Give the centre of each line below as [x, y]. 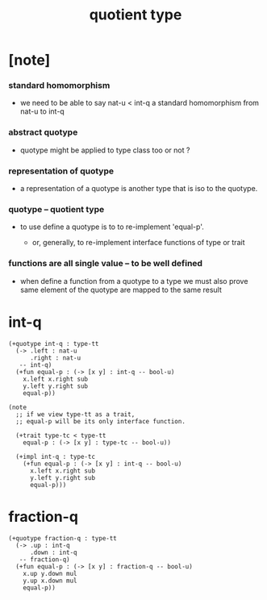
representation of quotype [61, 171]
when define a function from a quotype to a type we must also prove [134, 281]
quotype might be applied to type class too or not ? [105, 150]
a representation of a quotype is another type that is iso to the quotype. [139, 189]
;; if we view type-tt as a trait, [75, 414]
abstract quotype [43, 132]
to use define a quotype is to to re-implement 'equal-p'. [112, 227]
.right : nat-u [55, 358]
